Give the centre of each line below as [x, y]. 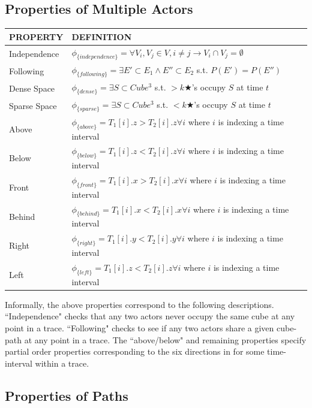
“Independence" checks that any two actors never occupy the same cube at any [150, 316]
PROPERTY [36, 36]
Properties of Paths [67, 395]
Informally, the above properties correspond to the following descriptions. [139, 304]
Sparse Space [33, 105]
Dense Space [32, 88]
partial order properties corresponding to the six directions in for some [135, 351]
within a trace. [62, 363]
